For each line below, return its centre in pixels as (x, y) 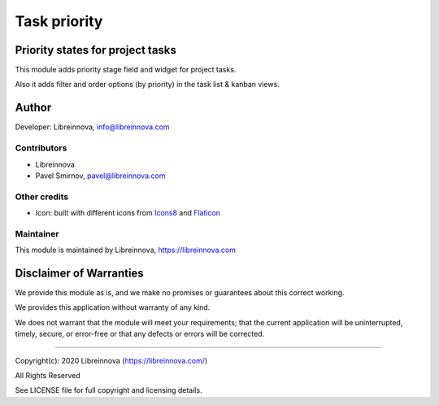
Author (33, 108)
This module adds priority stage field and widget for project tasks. (126, 70)
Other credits (42, 197)
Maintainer (37, 233)
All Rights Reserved (48, 376)
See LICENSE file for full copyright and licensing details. (109, 390)
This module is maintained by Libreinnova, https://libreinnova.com (125, 250)
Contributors (41, 148)
